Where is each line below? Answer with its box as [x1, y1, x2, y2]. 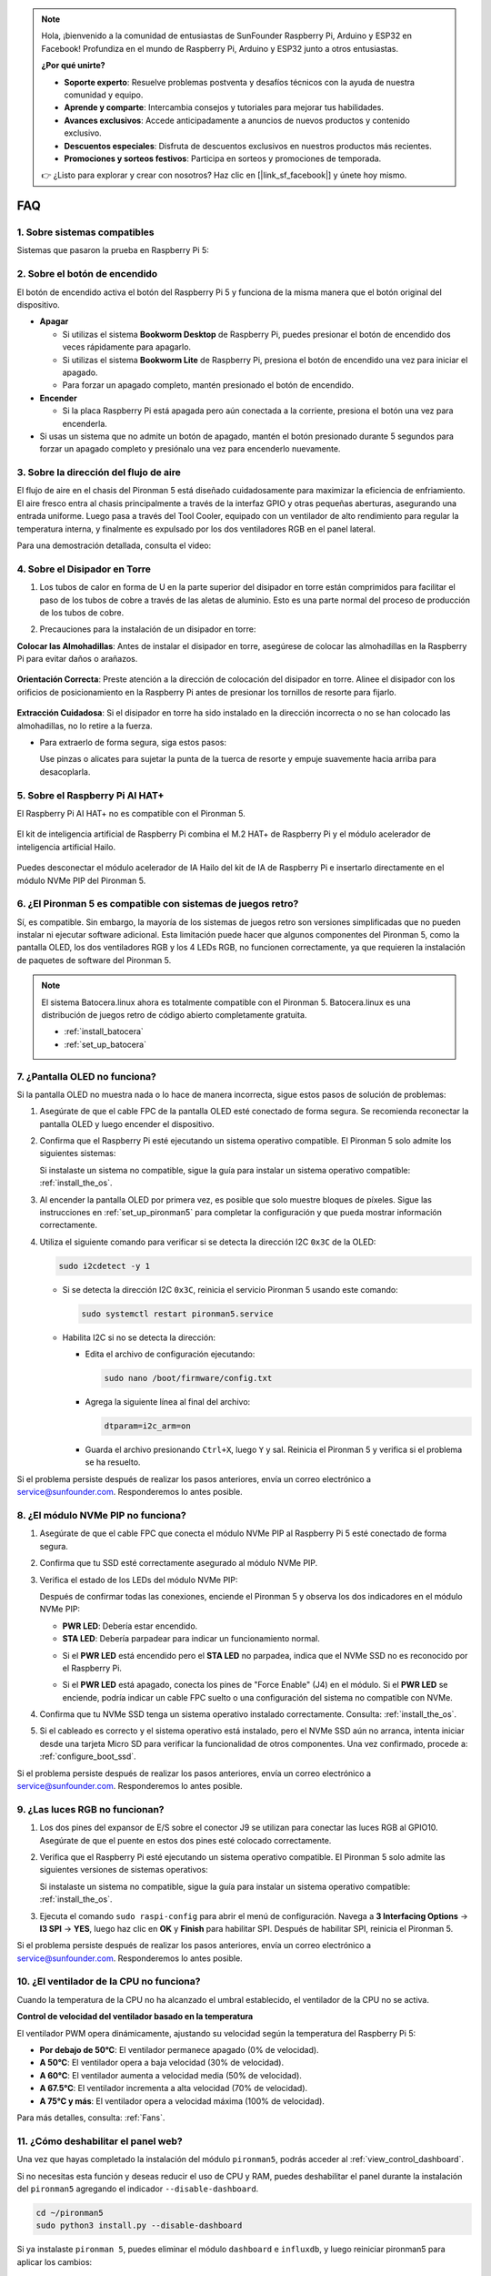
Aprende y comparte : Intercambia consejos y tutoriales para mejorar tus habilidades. [64, 102, 384, 113]
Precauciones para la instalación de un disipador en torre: [39, 624, 256, 635]
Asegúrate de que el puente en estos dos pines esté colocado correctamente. [39, 1834, 332, 1845]
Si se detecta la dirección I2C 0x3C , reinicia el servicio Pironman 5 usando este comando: [62, 1284, 399, 1295]
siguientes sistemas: [39, 1148, 116, 1159]
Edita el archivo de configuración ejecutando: [85, 1348, 256, 1360]
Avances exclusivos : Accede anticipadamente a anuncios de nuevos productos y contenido [64, 115, 411, 126]
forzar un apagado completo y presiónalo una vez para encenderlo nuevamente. [39, 443, 341, 454]
